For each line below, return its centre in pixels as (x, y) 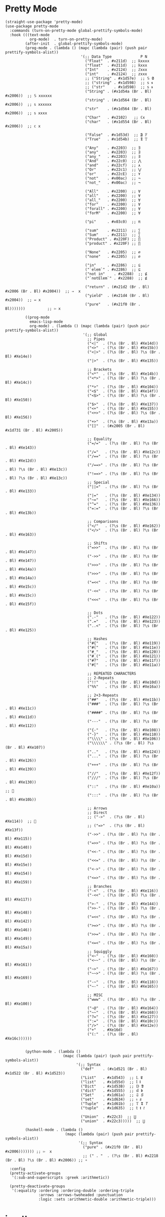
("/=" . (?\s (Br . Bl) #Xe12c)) (124, 452)
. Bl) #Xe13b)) (21, 513)
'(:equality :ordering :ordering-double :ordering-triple (73, 1190)
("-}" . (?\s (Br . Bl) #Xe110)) (124, 734)
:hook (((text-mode (30, 35)
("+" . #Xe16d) (105, 1030)
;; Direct (97, 812)
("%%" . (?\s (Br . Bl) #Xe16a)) (124, 686)
